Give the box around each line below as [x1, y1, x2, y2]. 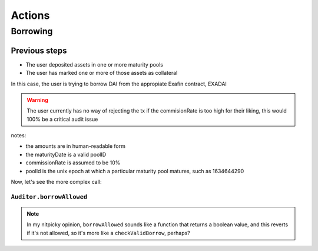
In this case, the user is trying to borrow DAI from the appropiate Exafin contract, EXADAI [11, 80, 227, 87]
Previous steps [11, 45, 67, 55]
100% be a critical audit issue [26, 115, 98, 123]
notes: [11, 132, 26, 139]
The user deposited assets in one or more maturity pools [25, 61, 163, 68]
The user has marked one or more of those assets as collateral [25, 70, 178, 77]
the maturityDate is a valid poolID [25, 151, 107, 158]
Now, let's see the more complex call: [11, 179, 102, 186]
